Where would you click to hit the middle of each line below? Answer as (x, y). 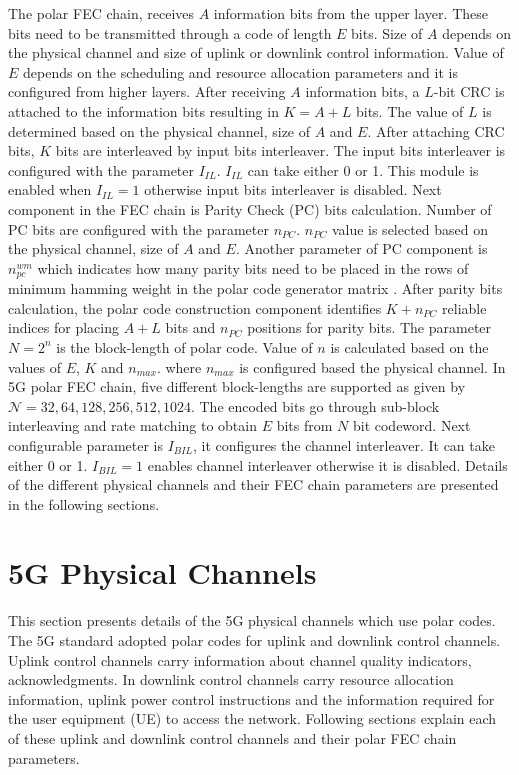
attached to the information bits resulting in (143, 110)
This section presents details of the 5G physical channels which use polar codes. (252, 620)
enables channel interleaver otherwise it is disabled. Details (327, 464)
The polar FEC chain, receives (101, 13)
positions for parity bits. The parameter (369, 327)
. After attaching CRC (436, 130)
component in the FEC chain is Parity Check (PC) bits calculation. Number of (250, 208)
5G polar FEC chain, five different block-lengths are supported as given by (237, 386)
